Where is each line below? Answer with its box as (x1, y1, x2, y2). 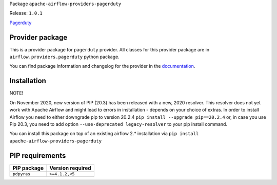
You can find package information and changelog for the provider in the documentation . (9, 63, 195, 69)
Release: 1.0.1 (9, 10, 43, 16)
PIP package (12, 164, 44, 172)
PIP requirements (9, 151, 66, 160)
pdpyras (12, 171, 31, 177)
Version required (49, 164, 92, 172)
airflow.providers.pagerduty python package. (9, 54, 120, 60)
